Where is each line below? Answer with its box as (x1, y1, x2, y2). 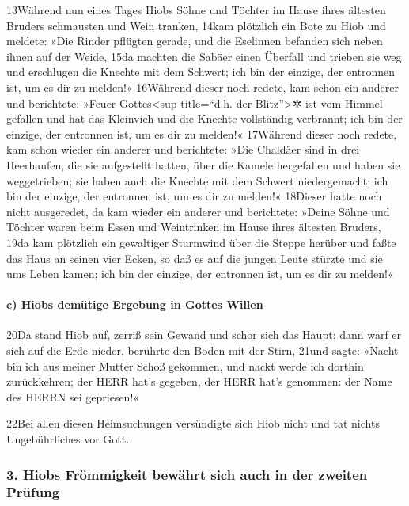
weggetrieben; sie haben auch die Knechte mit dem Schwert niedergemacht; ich (6, 172, 388, 188)
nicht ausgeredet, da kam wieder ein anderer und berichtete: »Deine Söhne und (6, 203, 390, 219)
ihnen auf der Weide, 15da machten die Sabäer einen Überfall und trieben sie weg (6, 48, 402, 64)
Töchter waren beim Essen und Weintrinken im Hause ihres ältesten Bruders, (6, 219, 381, 235)
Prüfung (6, 482, 60, 502)
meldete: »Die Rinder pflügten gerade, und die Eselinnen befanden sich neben (6, 32, 383, 49)
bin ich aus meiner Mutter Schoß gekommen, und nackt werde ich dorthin (6, 357, 364, 374)
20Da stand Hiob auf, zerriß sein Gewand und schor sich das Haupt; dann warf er (6, 326, 402, 343)
